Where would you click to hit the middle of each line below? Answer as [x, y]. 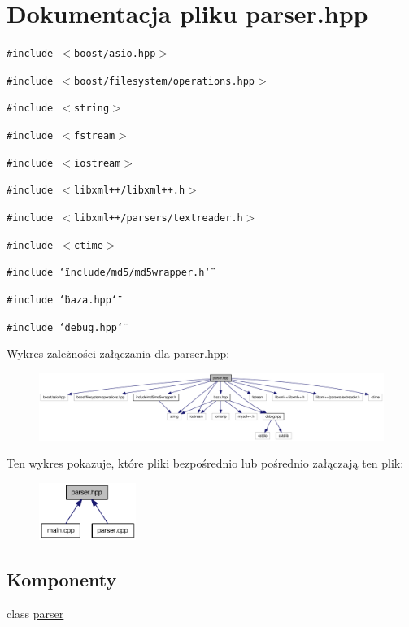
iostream [98, 163]
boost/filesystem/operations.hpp [165, 81]
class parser [35, 613]
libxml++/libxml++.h [130, 191]
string [92, 109]
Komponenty [62, 579]
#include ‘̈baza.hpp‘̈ [62, 300]
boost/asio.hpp [115, 54]
